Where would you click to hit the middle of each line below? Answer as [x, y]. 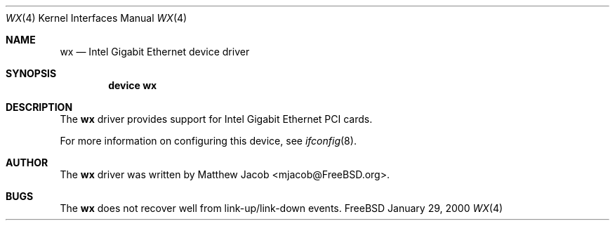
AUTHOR [27, 162]
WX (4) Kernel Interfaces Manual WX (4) [97, 18]
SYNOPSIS [31, 73]
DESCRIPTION [39, 107]
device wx [133, 85]
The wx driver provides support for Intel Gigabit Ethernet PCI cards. [216, 119]
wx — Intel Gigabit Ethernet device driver [155, 52]
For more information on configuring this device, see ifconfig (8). [208, 141]
